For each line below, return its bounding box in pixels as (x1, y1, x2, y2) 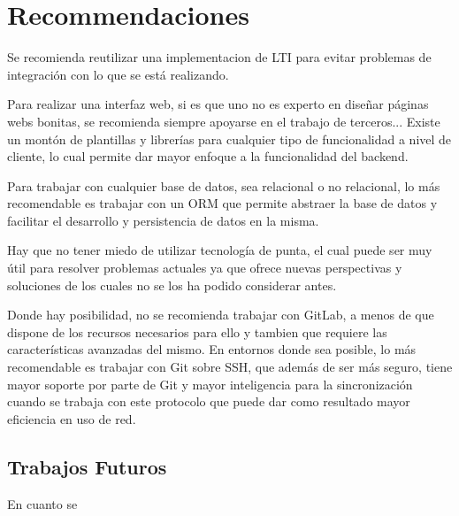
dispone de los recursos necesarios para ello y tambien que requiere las (7, 322, 387, 341)
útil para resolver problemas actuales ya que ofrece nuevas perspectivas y (7, 258, 402, 277)
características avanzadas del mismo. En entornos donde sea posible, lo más (7, 340, 417, 358)
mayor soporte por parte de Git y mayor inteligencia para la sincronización (7, 374, 413, 393)
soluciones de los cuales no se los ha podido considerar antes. (7, 275, 337, 294)
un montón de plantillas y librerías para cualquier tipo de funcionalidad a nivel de (7, 129, 452, 148)
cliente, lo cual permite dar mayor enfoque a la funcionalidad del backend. (7, 147, 409, 166)
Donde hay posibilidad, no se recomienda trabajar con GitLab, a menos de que (7, 305, 434, 324)
